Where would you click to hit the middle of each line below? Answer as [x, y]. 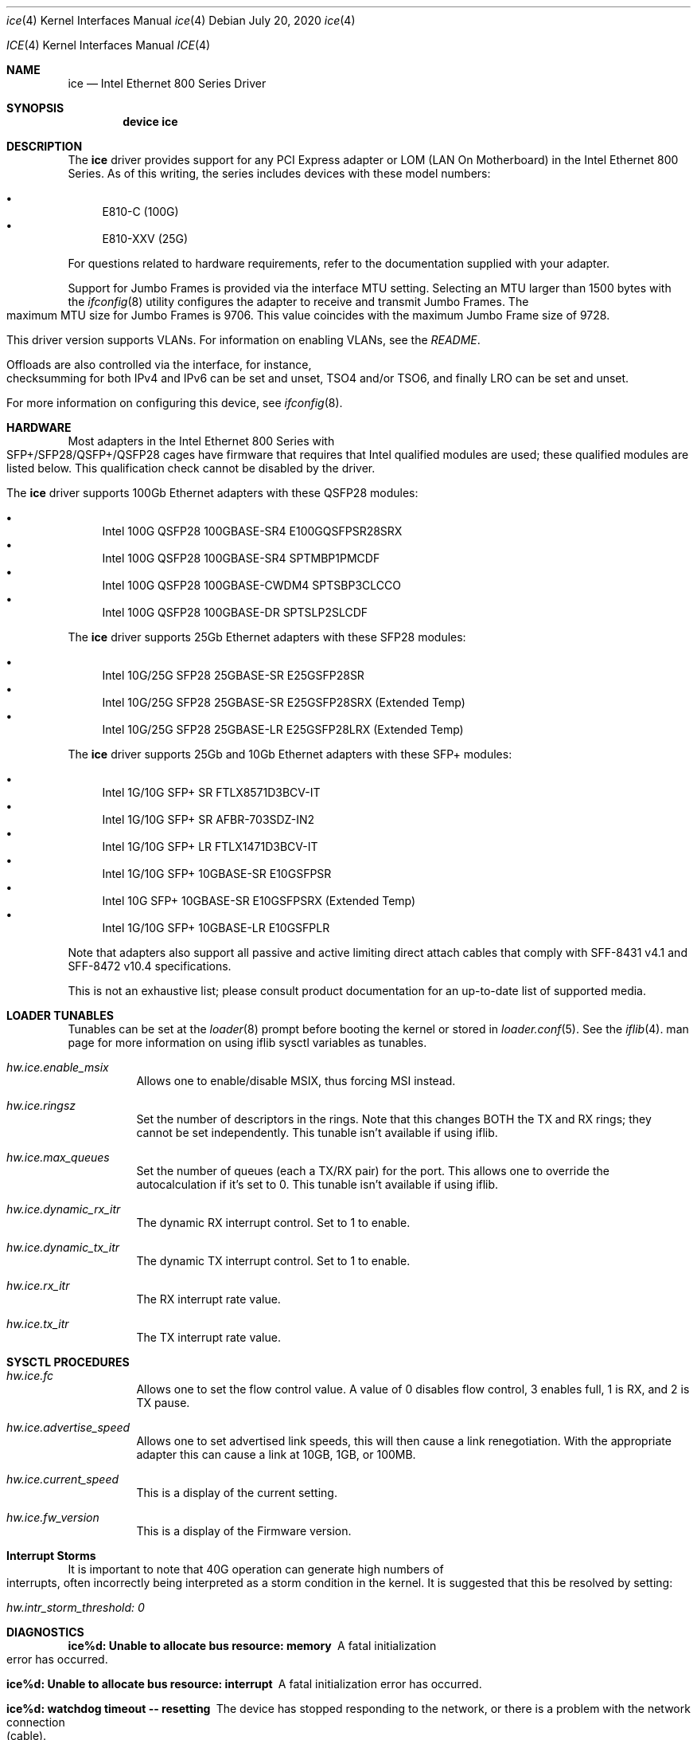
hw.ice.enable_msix [58, 1067]
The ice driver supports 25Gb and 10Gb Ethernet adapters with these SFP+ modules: [290, 754]
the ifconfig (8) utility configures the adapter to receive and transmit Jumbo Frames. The [298, 302]
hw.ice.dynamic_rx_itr [64, 1209]
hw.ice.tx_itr [38, 1324]
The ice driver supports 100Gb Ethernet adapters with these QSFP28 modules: [212, 493]
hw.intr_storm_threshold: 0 [76, 1607]
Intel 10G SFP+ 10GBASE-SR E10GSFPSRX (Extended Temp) [259, 901]
